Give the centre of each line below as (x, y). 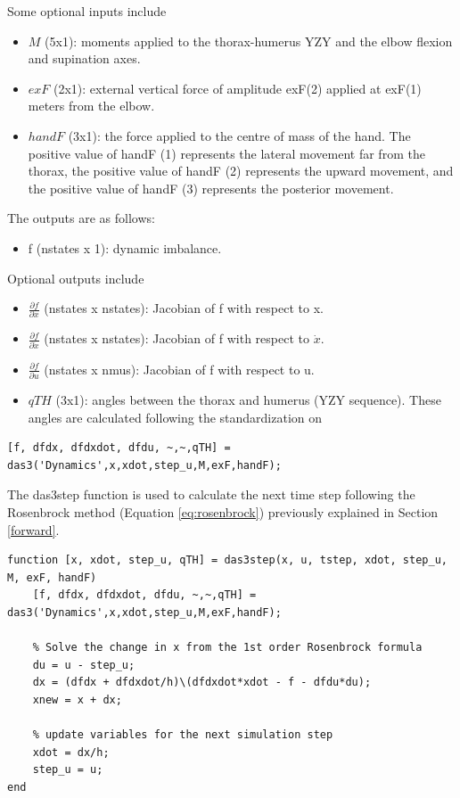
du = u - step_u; (84, 665)
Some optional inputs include (87, 11)
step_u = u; (68, 770)
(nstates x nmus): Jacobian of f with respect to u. (179, 369)
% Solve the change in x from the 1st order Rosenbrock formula (227, 648)
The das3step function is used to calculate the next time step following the (211, 494)
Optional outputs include (76, 278)
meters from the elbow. (91, 106)
